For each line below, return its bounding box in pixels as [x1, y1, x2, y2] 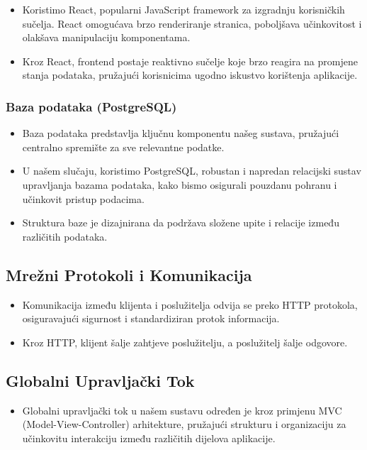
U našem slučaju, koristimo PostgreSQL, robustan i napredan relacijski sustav [22, 163, 361, 178]
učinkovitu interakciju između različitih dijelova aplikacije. [22, 430, 276, 445]
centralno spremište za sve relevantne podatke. [22, 139, 225, 154]
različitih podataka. [22, 229, 108, 243]
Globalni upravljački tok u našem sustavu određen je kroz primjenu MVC [22, 402, 342, 417]
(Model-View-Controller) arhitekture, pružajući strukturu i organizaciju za [22, 417, 346, 432]
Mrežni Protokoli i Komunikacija [6, 263, 252, 285]
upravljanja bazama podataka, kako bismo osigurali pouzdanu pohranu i [22, 177, 337, 192]
